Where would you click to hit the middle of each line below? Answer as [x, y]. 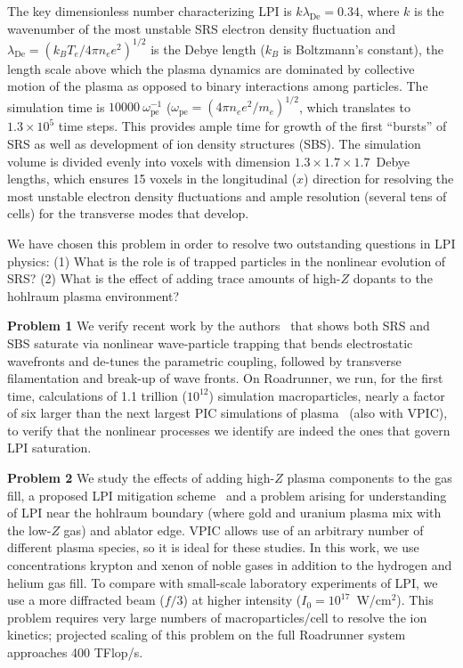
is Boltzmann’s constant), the [363, 49]
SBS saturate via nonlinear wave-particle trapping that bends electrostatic [210, 342]
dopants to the [393, 278]
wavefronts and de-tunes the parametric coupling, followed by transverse [204, 360]
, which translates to [354, 106]
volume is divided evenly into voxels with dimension [149, 161]
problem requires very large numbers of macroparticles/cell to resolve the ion [217, 617]
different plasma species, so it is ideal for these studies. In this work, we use [213, 547]
